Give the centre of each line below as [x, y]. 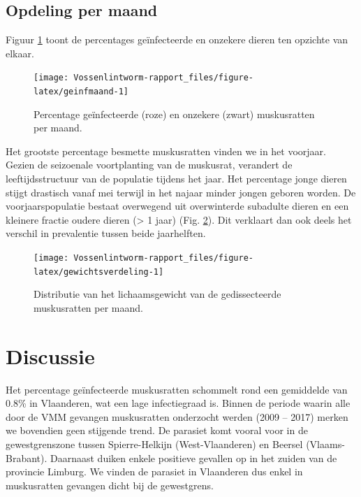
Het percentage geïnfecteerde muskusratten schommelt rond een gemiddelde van [177, 389]
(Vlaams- [325, 444]
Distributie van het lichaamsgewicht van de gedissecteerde [157, 294]
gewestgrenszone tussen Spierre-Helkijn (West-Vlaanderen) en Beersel [154, 444]
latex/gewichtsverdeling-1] [99, 272]
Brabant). [27, 458]
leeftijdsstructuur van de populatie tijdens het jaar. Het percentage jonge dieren [176, 179]
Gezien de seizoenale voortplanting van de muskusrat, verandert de [149, 165]
